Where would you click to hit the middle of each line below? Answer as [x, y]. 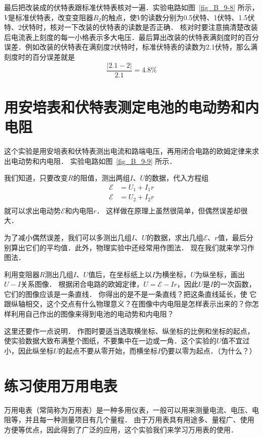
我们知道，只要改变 [36, 178]
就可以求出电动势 [32, 210]
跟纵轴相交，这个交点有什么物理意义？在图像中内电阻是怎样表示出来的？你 [128, 304]
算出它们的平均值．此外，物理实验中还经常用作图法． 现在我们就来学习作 [133, 247]
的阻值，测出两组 [101, 178]
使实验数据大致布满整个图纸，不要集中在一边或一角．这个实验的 [110, 341]
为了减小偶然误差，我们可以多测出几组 [68, 237]
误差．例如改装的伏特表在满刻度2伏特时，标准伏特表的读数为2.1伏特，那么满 [131, 47]
